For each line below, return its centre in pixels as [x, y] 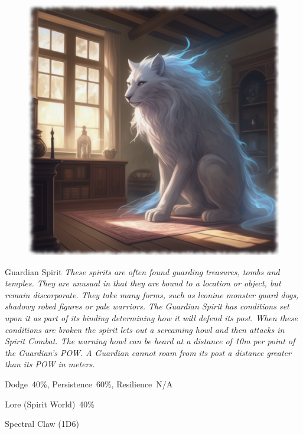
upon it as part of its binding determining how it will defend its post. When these [151, 317]
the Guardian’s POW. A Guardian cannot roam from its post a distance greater [148, 352]
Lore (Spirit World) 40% [50, 404]
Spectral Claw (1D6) [42, 424]
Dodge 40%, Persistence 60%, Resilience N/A [89, 384]
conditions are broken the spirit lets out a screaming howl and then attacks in [145, 329]
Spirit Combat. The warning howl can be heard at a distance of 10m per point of [150, 341]
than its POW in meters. [50, 364]
